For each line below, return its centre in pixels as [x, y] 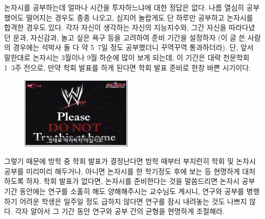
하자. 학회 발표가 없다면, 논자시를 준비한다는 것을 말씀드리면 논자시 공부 [141, 181]
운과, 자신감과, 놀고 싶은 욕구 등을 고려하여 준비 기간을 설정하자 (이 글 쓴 [129, 37]
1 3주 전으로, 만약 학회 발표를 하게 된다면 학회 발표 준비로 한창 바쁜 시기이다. [128, 67]
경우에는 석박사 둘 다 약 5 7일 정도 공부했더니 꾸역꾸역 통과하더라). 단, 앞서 [133, 47]
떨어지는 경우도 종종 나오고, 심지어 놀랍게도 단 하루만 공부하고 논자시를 [140, 17]
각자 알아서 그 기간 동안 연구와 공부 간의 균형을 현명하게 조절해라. [120, 211]
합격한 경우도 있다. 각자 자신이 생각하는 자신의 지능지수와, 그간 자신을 [115, 27]
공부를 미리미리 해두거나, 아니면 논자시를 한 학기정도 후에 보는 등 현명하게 [122, 171]
